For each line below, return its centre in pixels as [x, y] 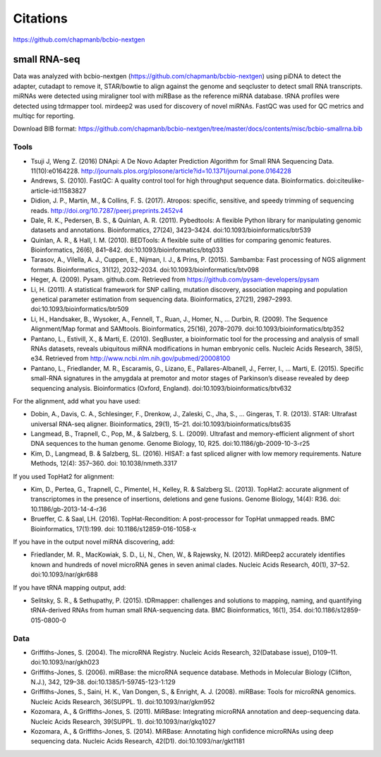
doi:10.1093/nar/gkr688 [64, 574]
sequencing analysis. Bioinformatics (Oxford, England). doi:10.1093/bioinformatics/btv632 [161, 388]
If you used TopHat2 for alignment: [64, 476]
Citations [41, 18]
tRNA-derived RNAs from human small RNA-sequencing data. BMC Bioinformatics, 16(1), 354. [167, 610]
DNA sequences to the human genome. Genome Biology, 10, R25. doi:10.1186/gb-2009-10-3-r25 [170, 444]
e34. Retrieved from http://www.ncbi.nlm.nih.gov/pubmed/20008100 [131, 358]
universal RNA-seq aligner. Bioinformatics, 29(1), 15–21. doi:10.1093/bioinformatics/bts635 [161, 424]
